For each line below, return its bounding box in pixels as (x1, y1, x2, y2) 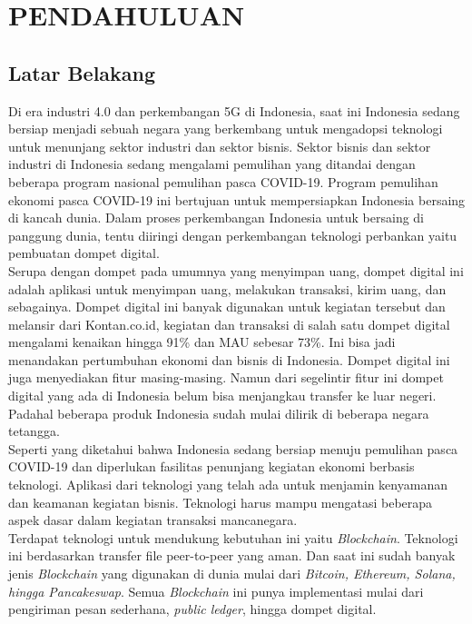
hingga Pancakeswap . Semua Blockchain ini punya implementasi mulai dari (8, 581, 424, 600)
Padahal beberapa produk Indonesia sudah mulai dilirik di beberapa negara (8, 403, 429, 422)
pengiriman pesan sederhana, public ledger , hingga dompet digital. (8, 599, 377, 619)
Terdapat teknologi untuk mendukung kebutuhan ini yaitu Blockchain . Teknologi (8, 528, 458, 547)
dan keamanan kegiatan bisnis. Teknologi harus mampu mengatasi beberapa (8, 492, 433, 511)
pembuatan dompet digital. (8, 243, 160, 262)
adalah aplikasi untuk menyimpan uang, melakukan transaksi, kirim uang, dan (8, 279, 447, 298)
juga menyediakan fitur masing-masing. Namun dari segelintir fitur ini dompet (8, 368, 444, 387)
